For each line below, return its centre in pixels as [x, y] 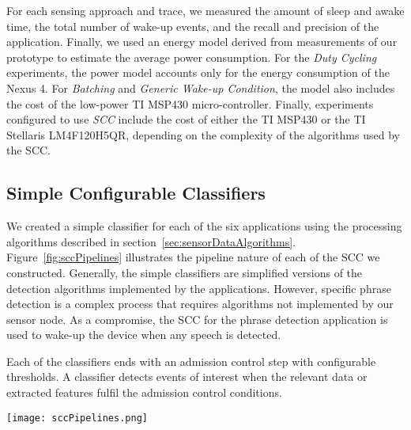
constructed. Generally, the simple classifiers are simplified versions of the [185, 272]
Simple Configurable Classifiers [136, 193]
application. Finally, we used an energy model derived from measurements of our [202, 42]
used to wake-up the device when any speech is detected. [144, 335]
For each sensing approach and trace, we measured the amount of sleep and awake [205, 10]
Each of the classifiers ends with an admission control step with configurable [191, 361]
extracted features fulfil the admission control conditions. [144, 392]
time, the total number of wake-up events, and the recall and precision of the [193, 26]
